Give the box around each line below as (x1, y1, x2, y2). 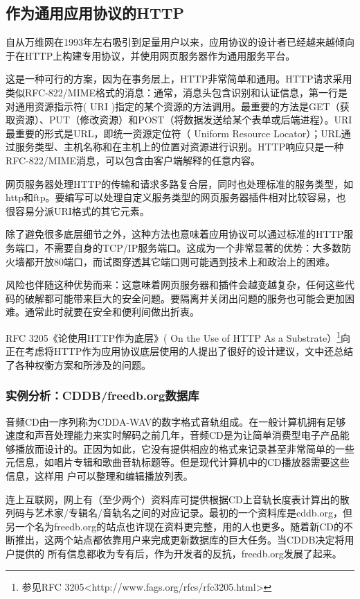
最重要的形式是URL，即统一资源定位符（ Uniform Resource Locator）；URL (6, 125, 341, 140)
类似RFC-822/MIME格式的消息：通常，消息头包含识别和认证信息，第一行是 (6, 85, 348, 99)
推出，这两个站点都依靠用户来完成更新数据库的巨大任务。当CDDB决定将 (15, 532, 345, 547)
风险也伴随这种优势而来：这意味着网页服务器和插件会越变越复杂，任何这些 (6, 277, 345, 292)
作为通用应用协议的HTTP (6, 2, 185, 24)
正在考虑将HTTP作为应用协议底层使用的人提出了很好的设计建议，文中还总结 (6, 344, 354, 358)
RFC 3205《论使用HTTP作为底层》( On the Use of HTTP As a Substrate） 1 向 (6, 328, 351, 345)
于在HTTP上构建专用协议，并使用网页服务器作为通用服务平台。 (6, 48, 296, 62)
